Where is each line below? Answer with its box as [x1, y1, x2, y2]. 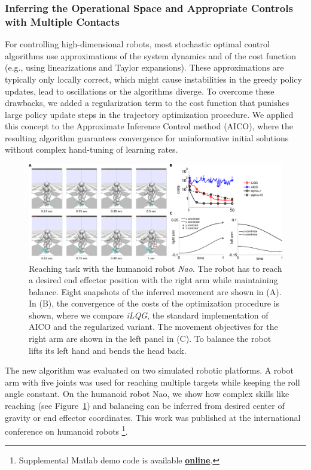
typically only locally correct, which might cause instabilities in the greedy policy [5, 72, 302, 85]
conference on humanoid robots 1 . [5, 423, 128, 437]
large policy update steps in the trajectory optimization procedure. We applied [5, 108, 294, 120]
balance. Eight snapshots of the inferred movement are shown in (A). [29, 285, 282, 298]
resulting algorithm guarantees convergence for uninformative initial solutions [5, 131, 289, 144]
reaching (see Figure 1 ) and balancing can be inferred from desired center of [5, 399, 285, 412]
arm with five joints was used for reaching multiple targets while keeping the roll [5, 375, 300, 388]
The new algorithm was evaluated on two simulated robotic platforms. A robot [5, 364, 294, 377]
